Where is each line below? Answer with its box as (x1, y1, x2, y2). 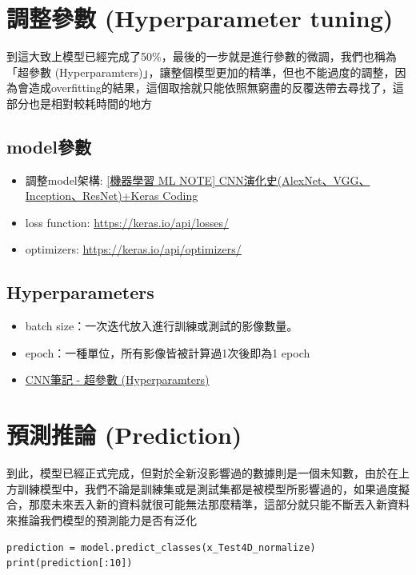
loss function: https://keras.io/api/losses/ (25, 214, 229, 230)
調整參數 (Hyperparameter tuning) (6, 2, 394, 34)
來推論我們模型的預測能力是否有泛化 (6, 511, 197, 528)
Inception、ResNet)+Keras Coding (25, 187, 198, 204)
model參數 (6, 134, 92, 158)
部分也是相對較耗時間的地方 (6, 94, 152, 111)
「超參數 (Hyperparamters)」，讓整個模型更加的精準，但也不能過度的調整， (6, 63, 395, 80)
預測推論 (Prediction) (6, 418, 242, 451)
